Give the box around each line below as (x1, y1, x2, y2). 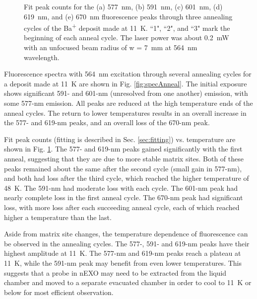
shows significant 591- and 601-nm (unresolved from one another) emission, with (4, 88, 248, 98)
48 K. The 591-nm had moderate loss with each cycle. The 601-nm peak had (4, 182, 238, 193)
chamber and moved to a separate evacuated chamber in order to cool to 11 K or (4, 277, 252, 288)
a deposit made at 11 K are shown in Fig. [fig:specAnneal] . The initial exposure (4, 78, 247, 88)
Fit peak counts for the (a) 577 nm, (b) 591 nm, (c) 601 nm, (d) (24, 1, 223, 11)
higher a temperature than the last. (4, 212, 112, 222)
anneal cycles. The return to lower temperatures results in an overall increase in (4, 107, 247, 118)
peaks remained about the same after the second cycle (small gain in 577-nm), (4, 163, 242, 173)
